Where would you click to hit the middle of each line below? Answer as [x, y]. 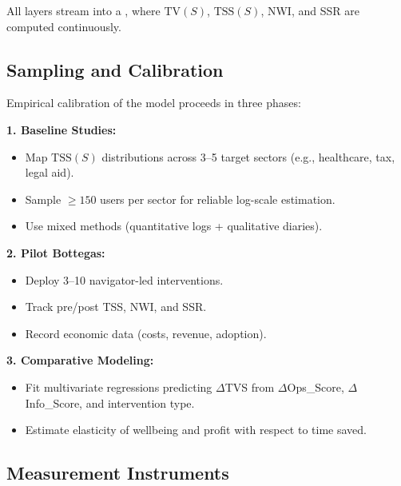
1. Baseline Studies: [62, 129]
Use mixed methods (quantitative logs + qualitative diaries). [174, 226]
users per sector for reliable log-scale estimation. [218, 199]
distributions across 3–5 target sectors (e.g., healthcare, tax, [248, 156]
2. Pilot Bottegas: [56, 252]
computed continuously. [64, 26]
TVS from [250, 386]
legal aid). [50, 172]
